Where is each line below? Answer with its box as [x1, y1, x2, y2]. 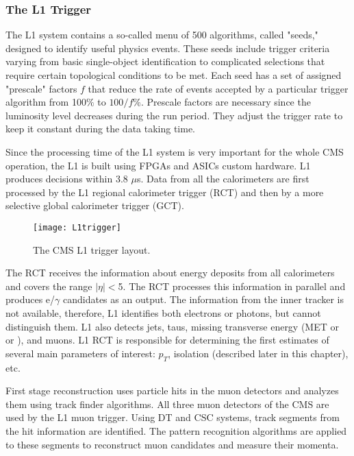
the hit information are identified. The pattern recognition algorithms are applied [5, 423, 347, 437]
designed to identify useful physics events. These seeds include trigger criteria [5, 40, 330, 55]
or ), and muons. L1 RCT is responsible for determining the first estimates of [5, 333, 329, 347]
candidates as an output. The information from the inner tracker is [62, 292, 344, 307]
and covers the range [5, 278, 92, 293]
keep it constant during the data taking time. [5, 121, 196, 136]
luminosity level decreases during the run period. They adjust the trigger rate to [5, 108, 343, 122]
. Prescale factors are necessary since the [140, 95, 311, 109]
